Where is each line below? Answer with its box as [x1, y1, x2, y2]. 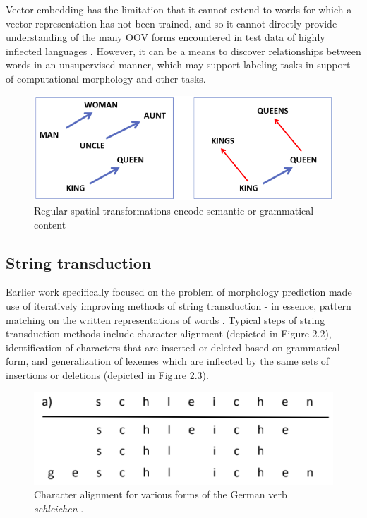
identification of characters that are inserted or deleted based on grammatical [6, 339, 340, 354]
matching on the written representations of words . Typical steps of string [6, 312, 325, 327]
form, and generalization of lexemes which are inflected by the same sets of [6, 354, 330, 368]
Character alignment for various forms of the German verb [34, 487, 287, 502]
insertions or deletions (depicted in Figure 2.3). [6, 367, 209, 382]
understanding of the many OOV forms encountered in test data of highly [6, 30, 325, 44]
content [34, 217, 66, 231]
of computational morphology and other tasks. [6, 71, 206, 85]
